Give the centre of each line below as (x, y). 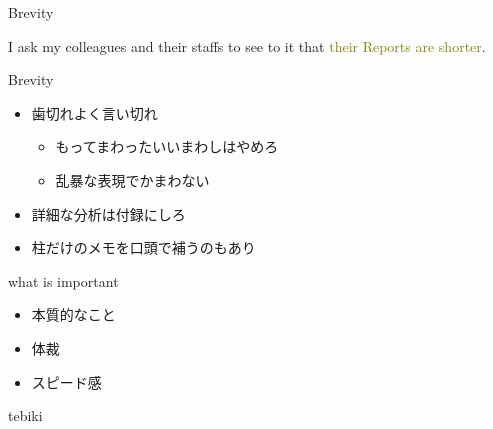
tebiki (25, 415)
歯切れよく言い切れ (94, 112)
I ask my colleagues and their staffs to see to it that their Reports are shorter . (247, 45)
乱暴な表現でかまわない (132, 179)
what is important (63, 280)
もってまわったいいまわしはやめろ (167, 146)
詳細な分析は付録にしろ (108, 213)
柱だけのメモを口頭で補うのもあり (143, 247)
